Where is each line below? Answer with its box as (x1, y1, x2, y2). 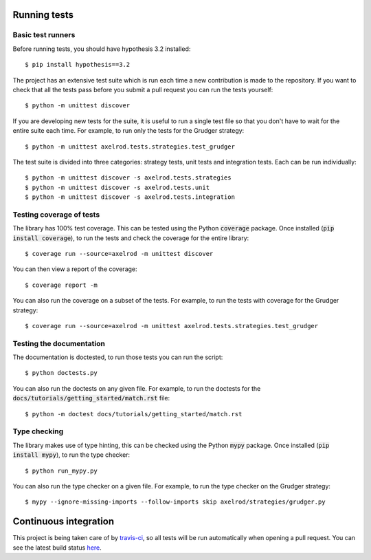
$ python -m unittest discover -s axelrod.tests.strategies (25, 174, 232, 182)
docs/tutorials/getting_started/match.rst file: (12, 394, 170, 402)
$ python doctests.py (25, 369, 98, 377)
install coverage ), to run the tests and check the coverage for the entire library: (12, 234, 249, 242)
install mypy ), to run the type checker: (12, 451, 131, 459)
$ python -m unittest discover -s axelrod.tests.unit (25, 183, 210, 191)
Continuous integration (12, 516, 115, 528)
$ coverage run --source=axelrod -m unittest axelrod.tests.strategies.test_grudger (25, 322, 319, 330)
